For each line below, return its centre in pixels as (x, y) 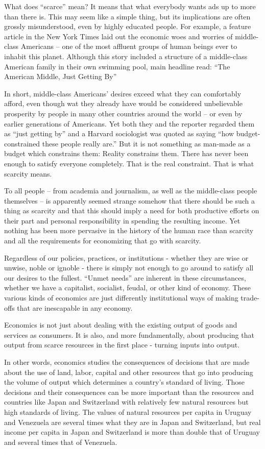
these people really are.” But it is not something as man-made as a (146, 143)
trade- (250, 298)
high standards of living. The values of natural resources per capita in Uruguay (128, 411)
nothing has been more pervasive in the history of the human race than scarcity (129, 230)
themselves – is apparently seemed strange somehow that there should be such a (130, 200)
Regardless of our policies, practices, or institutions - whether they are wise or (126, 257)
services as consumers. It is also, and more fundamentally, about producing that (129, 334)
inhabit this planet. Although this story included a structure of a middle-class (126, 56)
